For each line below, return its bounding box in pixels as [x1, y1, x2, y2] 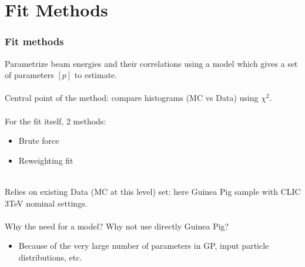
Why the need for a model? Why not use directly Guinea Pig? [5, 219, 229, 232]
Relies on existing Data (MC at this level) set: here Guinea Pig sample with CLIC [5, 185, 301, 197]
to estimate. [74, 69, 118, 81]
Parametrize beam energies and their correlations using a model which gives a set [5, 57, 298, 69]
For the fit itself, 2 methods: [5, 114, 106, 127]
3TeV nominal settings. [5, 197, 88, 209]
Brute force [18, 134, 59, 147]
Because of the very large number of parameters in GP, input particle [18, 239, 269, 252]
